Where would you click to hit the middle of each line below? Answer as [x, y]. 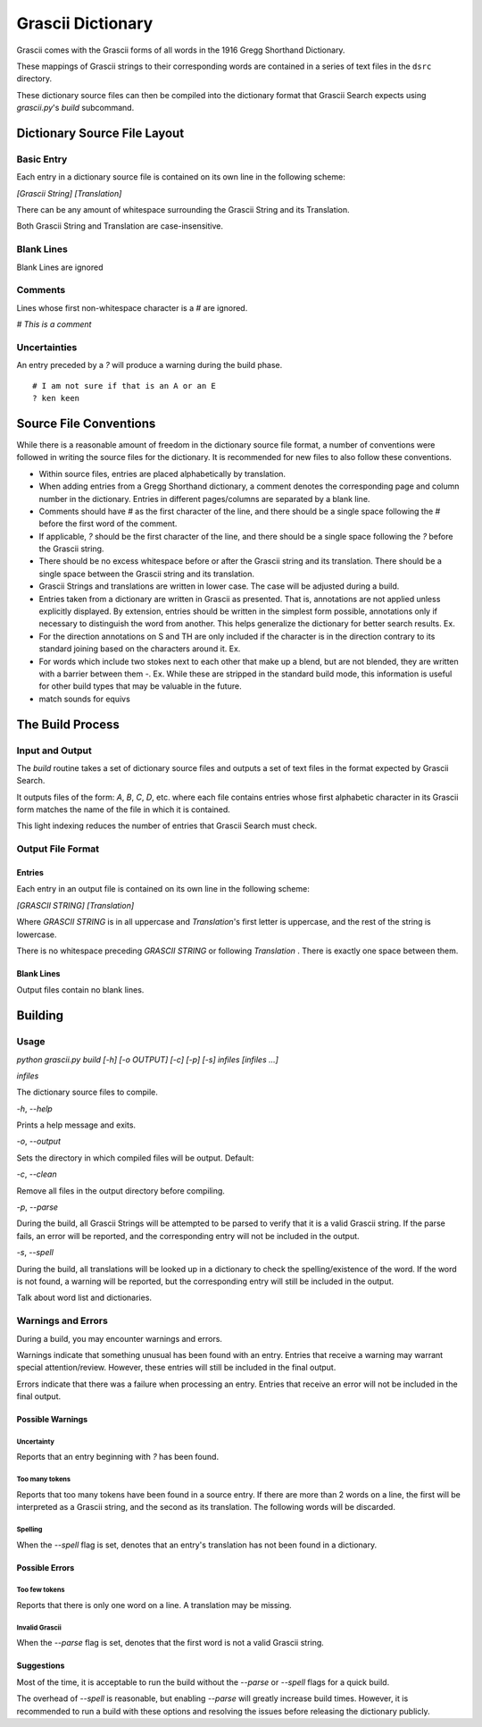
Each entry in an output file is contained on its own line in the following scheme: [163, 889]
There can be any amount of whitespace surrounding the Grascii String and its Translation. [183, 210]
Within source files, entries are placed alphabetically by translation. [162, 474]
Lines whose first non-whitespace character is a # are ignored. [132, 307]
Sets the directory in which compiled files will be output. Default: [135, 1158]
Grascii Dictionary [85, 23]
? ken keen [56, 398]
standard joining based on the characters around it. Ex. [140, 649]
